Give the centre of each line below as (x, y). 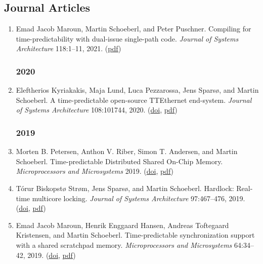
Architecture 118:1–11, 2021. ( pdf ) (69, 48)
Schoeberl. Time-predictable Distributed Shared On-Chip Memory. (119, 161)
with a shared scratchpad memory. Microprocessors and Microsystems (124, 244)
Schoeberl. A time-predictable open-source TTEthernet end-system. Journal (134, 100)
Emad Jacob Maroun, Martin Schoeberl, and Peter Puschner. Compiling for (134, 29)
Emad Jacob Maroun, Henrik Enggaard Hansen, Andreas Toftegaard (122, 225)
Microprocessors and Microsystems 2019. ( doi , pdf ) (95, 171)
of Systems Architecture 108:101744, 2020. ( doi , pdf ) (97, 110)
